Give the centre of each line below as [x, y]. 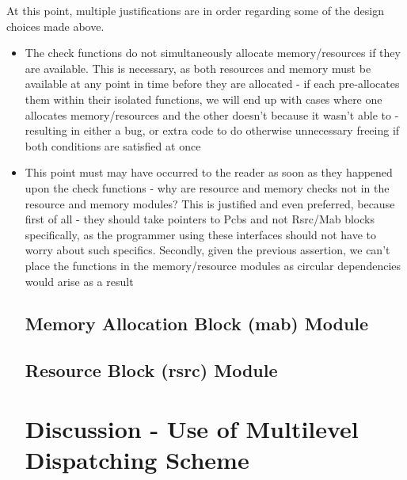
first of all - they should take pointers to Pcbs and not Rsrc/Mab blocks [200, 219]
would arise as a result [79, 281]
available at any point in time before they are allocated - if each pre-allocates [212, 84]
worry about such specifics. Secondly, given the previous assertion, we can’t [207, 250]
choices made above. [55, 26]
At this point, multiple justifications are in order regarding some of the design [195, 10]
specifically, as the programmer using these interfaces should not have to [200, 234]
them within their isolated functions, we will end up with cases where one [203, 99]
